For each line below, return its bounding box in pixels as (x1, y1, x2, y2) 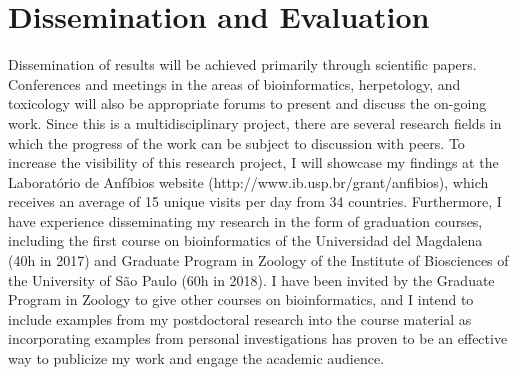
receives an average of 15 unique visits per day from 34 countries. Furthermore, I (8, 191, 502, 212)
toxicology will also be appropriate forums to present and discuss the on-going (8, 93, 487, 114)
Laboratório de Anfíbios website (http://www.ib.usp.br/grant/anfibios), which (8, 171, 489, 192)
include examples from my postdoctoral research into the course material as (8, 308, 472, 329)
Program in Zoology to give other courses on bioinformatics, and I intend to (8, 289, 474, 310)
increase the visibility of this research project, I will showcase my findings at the (8, 152, 499, 173)
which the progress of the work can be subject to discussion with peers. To (8, 132, 465, 153)
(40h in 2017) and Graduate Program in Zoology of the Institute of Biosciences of (8, 250, 509, 271)
